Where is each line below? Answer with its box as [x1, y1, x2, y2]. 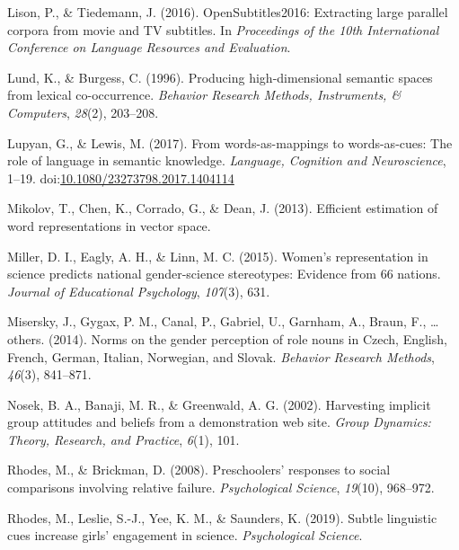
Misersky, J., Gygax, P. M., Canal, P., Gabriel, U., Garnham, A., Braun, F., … [7, 312, 439, 331]
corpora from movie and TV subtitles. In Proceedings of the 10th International [7, 20, 439, 39]
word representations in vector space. [7, 216, 211, 235]
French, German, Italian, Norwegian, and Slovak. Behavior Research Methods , [7, 347, 435, 366]
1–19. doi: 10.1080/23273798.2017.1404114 [7, 168, 234, 187]
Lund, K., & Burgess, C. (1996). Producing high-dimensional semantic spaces [7, 67, 433, 86]
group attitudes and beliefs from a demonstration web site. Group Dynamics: [7, 412, 431, 431]
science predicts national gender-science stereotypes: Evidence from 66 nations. [7, 264, 441, 283]
